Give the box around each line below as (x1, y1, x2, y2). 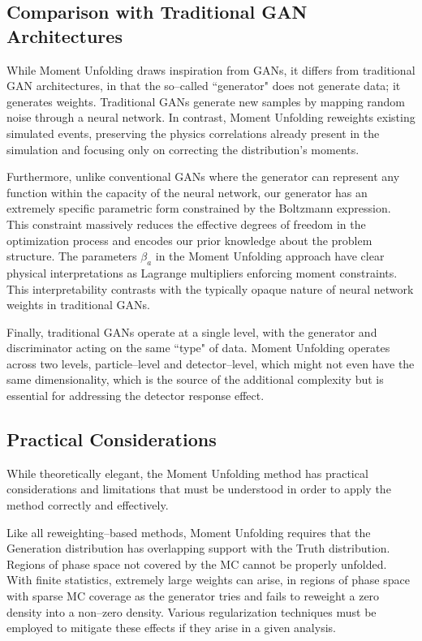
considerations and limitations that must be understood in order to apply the (6, 480, 391, 497)
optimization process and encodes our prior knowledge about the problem (6, 231, 372, 248)
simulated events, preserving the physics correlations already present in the (6, 124, 380, 141)
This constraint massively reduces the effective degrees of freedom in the (6, 215, 366, 232)
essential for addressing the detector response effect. (6, 387, 265, 404)
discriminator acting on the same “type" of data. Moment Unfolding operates (6, 339, 390, 356)
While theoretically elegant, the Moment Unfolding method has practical (6, 464, 368, 481)
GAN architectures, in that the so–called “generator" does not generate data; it (6, 77, 401, 94)
